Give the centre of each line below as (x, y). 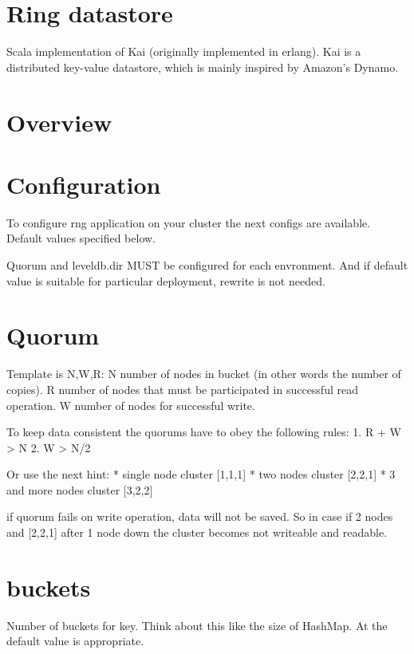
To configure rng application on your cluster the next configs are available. (189, 222)
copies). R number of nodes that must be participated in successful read (182, 389)
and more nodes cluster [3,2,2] (80, 489)
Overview (59, 122)
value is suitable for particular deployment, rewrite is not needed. (166, 280)
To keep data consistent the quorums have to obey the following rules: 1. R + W (204, 432)
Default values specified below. (81, 238)
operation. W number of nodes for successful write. (131, 405)
